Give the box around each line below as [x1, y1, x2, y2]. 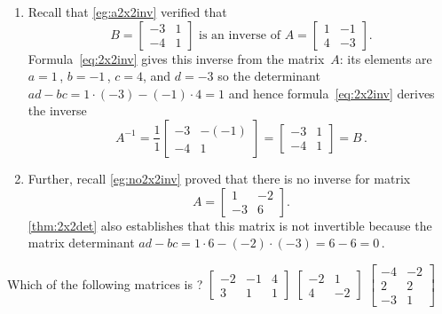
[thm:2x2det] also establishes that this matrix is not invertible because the [28, 216, 432, 234]
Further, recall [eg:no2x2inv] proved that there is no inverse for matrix [28, 169, 411, 187]
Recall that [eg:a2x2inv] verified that [28, 3, 227, 20]
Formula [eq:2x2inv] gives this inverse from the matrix [28, 49, 325, 67]
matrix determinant [28, 233, 135, 252]
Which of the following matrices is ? [7, 274, 203, 293]
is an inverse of [199, 28, 280, 42]
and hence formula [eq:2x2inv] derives [228, 83, 435, 102]
